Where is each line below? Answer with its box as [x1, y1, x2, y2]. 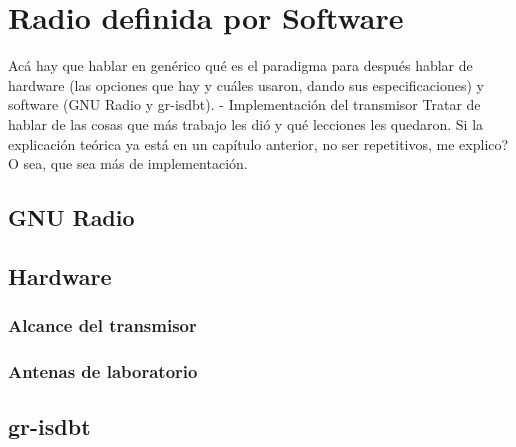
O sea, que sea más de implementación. [8, 153, 248, 174]
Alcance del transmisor [8, 313, 197, 338]
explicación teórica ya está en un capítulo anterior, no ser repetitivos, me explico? [8, 133, 509, 154]
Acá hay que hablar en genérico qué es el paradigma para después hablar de [8, 55, 473, 76]
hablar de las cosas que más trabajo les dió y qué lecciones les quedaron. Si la [8, 113, 484, 134]
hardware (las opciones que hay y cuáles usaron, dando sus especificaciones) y [8, 74, 484, 95]
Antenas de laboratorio [8, 359, 198, 384]
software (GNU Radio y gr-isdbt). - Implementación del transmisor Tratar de [8, 94, 481, 115]
